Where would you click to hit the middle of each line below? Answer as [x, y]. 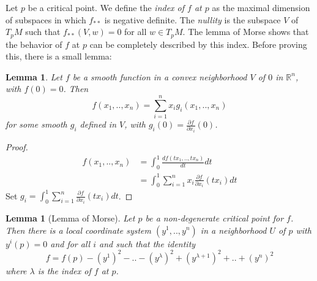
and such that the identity [147, 243]
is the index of [64, 270]
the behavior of [34, 44]
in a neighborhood [233, 230]
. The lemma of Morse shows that [246, 32]
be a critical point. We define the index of [106, 7]
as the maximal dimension [261, 7]
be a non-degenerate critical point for [214, 217]
